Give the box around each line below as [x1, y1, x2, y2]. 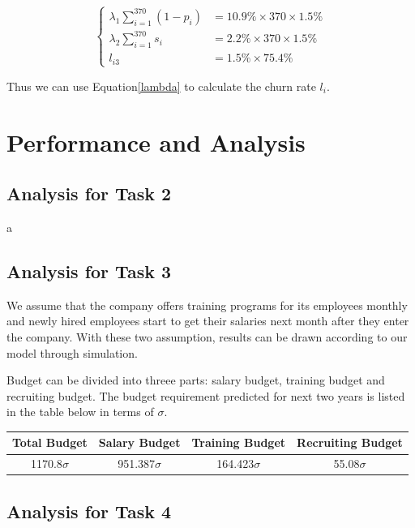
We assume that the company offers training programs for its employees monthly [6, 296, 408, 313]
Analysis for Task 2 [6, 181, 172, 206]
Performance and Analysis [6, 125, 306, 158]
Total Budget [12, 434, 88, 451]
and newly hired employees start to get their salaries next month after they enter [6, 312, 409, 329]
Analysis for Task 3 [6, 259, 172, 283]
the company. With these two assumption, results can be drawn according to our [6, 328, 408, 345]
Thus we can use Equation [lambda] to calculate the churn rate [6, 77, 316, 94]
